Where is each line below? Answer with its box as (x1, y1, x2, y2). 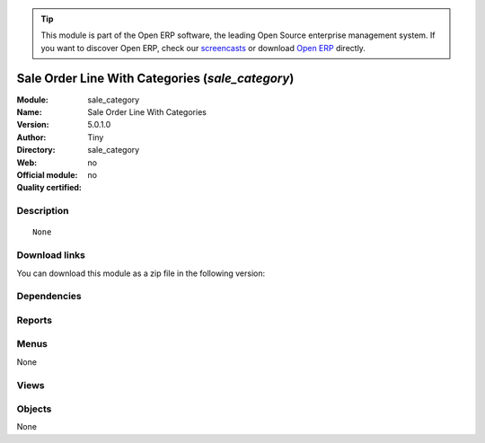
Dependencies (16, 290, 83, 303)
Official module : (16, 170, 78, 181)
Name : (16, 107, 42, 118)
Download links (16, 249, 85, 261)
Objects (16, 403, 52, 415)
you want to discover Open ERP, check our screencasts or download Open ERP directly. (40, 42, 366, 53)
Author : (16, 131, 47, 143)
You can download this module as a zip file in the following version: (16, 268, 266, 279)
